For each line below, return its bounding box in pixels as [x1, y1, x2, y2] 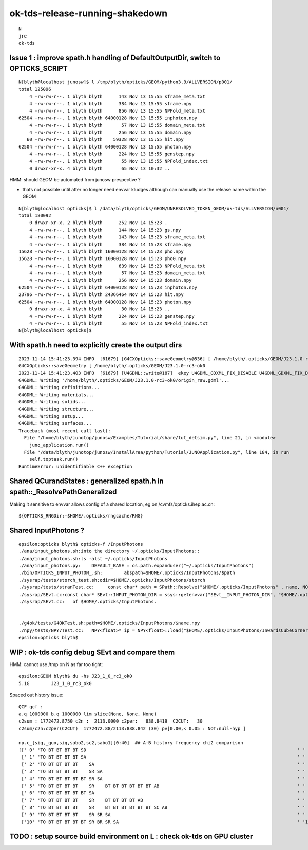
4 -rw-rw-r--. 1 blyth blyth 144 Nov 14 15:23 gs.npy [29, 227, 181, 233]
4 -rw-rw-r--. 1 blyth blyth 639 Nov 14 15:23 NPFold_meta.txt [29, 263, 205, 269]
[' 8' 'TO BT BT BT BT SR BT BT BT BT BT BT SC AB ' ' [21, 804, 305, 810]
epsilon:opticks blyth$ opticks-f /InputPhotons [18, 541, 143, 547]
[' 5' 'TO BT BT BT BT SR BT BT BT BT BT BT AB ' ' [21, 783, 305, 789]
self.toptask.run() [29, 456, 79, 463]
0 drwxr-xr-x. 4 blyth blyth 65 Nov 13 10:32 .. [29, 165, 170, 172]
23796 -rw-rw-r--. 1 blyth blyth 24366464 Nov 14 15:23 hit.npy [18, 292, 184, 298]
